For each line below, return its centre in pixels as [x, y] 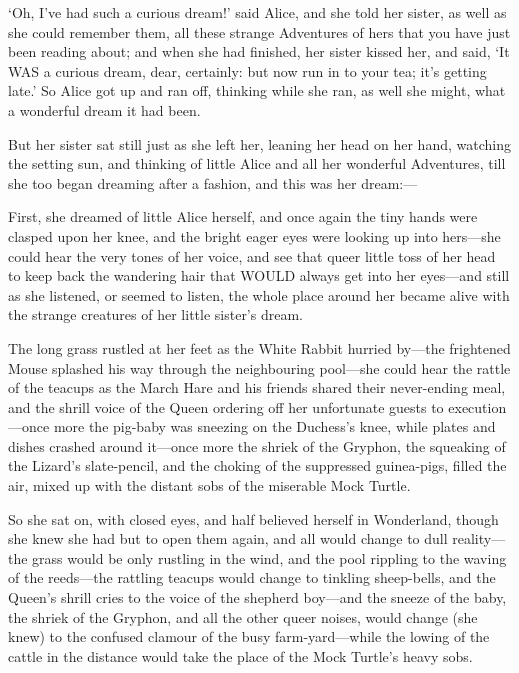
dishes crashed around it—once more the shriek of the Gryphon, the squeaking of [257, 445]
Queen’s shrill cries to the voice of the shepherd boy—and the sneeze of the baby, [257, 597]
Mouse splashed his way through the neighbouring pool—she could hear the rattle [259, 367]
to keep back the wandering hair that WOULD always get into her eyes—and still [259, 275]
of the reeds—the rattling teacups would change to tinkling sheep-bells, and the [252, 577]
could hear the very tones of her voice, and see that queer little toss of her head [252, 255]
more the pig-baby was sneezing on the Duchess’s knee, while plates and [274, 426]
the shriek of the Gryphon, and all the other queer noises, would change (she [243, 616]
